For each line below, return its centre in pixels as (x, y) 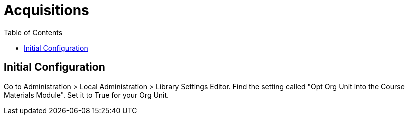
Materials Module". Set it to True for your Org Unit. (87, 95)
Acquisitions (47, 10)
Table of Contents (33, 32)
